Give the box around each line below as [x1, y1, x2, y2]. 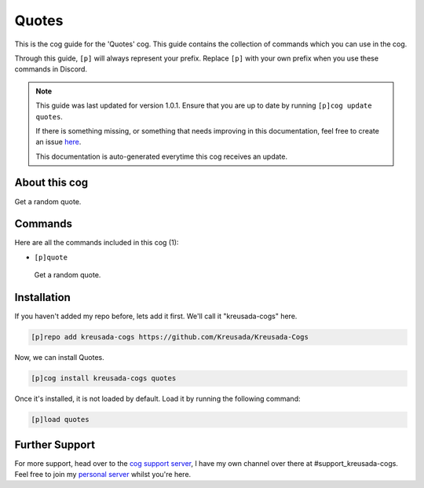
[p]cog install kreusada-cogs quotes [31, 374, 177, 383]
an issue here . [35, 138, 82, 147]
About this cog [14, 176, 89, 189]
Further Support [14, 438, 96, 451]
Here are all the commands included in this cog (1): [14, 238, 179, 248]
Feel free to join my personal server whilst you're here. [14, 469, 192, 479]
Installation [14, 291, 71, 304]
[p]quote [34, 252, 68, 262]
